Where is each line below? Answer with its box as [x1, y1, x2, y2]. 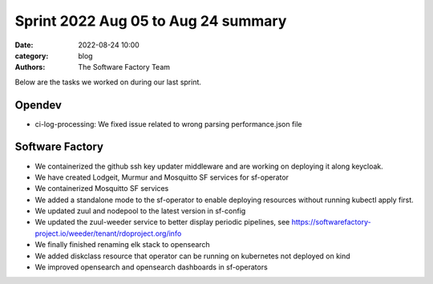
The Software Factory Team [78, 63, 171, 72]
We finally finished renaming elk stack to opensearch [34, 240, 210, 250]
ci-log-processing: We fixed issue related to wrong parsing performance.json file [34, 119, 302, 128]
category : [14, 51, 49, 60]
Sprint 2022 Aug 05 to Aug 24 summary [14, 12, 287, 30]
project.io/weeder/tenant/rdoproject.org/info [34, 229, 182, 238]
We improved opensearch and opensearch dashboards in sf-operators [34, 262, 268, 272]
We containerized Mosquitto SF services [34, 184, 169, 193]
